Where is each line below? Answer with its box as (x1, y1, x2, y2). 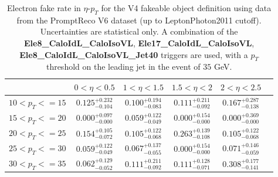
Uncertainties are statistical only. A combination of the (40, 25, 238, 38)
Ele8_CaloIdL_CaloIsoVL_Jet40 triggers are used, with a (19, 48, 248, 60)
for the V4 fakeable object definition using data (101, 2, 272, 13)
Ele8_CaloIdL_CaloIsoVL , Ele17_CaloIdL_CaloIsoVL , (24, 36, 255, 49)
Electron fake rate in (6, 2, 81, 13)
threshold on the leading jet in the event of (46, 60, 201, 73)
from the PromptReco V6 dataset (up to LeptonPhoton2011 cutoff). (16, 13, 262, 26)
